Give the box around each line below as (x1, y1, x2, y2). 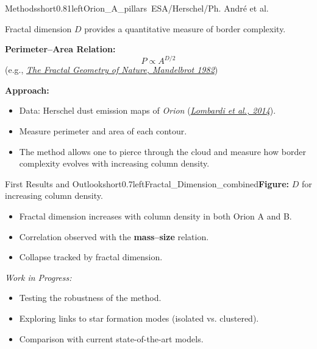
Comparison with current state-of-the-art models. (19, 332, 204, 345)
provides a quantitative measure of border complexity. (84, 22, 286, 35)
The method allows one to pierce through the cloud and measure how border (19, 145, 306, 157)
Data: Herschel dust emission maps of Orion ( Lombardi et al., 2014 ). (19, 104, 276, 117)
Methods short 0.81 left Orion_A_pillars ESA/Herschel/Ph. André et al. (5, 2, 269, 14)
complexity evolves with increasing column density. (19, 157, 210, 170)
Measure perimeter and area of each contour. (19, 125, 187, 137)
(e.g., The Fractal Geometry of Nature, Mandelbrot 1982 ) (5, 63, 218, 76)
